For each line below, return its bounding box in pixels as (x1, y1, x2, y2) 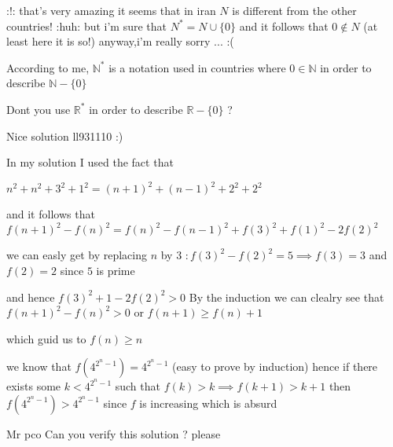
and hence (6, 288, 55, 305)
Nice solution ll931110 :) (6, 127, 123, 144)
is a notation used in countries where (108, 59, 286, 75)
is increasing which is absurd (139, 394, 277, 411)
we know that (6, 358, 72, 375)
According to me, (6, 59, 90, 75)
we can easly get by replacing (6, 247, 147, 263)
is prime (96, 262, 135, 278)
